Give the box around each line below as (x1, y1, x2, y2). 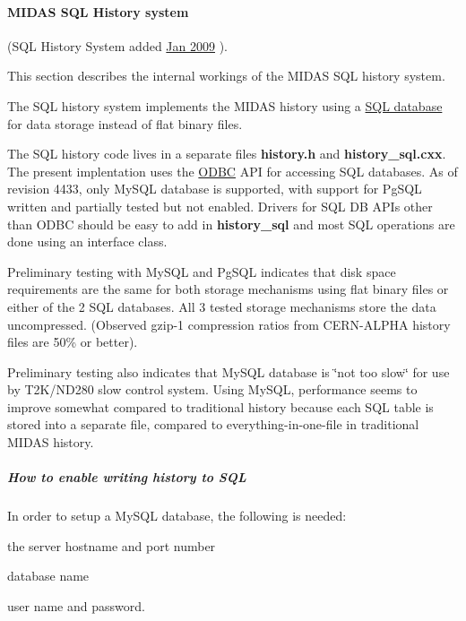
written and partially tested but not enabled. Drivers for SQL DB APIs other (7, 196, 433, 215)
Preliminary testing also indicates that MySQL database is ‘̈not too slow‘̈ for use (7, 362, 450, 381)
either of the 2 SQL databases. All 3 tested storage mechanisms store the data (7, 297, 436, 315)
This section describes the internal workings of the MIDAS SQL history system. (7, 66, 445, 85)
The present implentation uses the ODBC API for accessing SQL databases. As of (7, 161, 458, 180)
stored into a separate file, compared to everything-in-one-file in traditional (7, 415, 419, 434)
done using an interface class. (7, 232, 168, 251)
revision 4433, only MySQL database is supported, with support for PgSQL (7, 179, 422, 198)
